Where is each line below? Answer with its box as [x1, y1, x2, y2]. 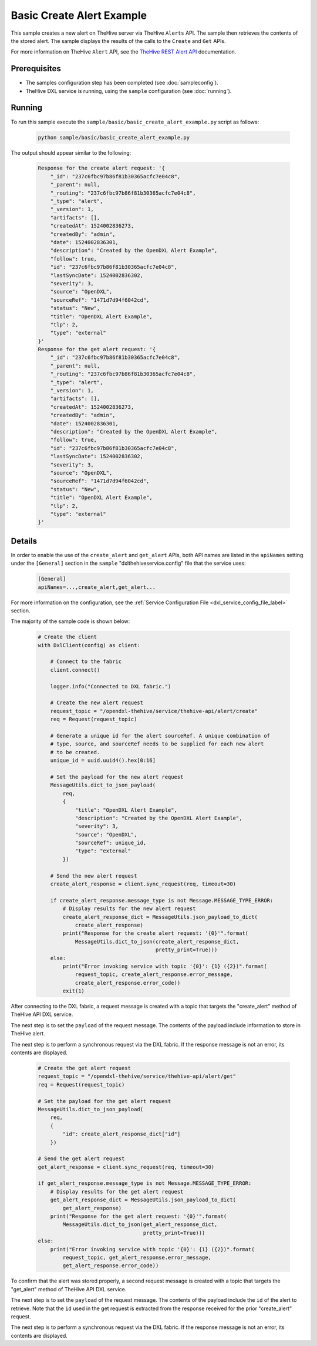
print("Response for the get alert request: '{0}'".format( [50, 1213, 227, 1220]
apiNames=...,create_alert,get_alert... [38, 584, 156, 591]
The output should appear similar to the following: [11, 149, 131, 156]
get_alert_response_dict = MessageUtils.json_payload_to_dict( [50, 1197, 237, 1203]
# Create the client [38, 634, 97, 641]
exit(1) [62, 988, 85, 994]
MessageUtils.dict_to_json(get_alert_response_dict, [62, 1221, 218, 1228]
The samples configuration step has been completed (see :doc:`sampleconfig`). [25, 79, 218, 86]
